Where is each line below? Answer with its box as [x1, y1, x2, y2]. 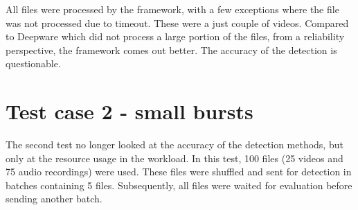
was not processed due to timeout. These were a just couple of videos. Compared [6, 15, 349, 30]
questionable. [6, 56, 61, 71]
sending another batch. [6, 191, 102, 206]
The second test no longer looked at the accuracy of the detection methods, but [6, 137, 343, 152]
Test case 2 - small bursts [6, 97, 253, 125]
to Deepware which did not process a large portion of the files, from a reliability [6, 29, 345, 44]
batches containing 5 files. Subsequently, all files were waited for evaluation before [6, 177, 352, 192]
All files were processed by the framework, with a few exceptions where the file [6, 2, 339, 16]
